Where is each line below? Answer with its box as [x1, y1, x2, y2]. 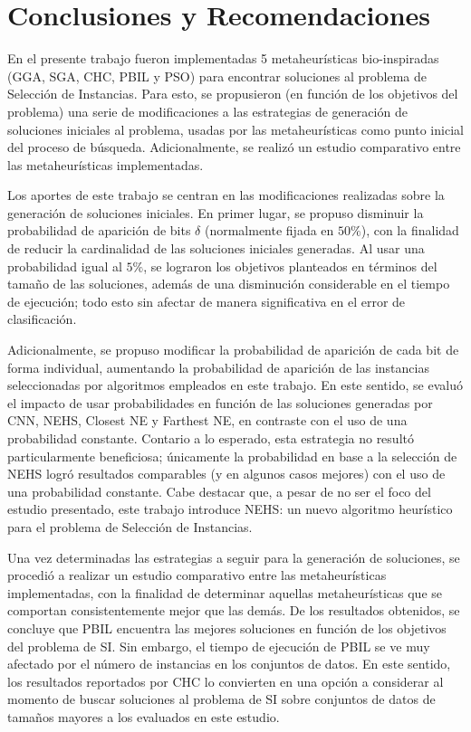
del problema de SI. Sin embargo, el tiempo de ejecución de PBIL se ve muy [7, 636, 430, 655]
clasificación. [7, 309, 77, 328]
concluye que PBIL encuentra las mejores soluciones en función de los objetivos [7, 618, 447, 637]
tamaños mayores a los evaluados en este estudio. [7, 707, 280, 726]
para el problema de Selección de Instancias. [7, 517, 253, 536]
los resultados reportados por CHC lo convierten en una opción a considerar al [7, 671, 444, 690]
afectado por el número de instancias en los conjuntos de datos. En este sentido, [7, 654, 451, 673]
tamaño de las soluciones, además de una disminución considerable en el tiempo [7, 274, 450, 293]
